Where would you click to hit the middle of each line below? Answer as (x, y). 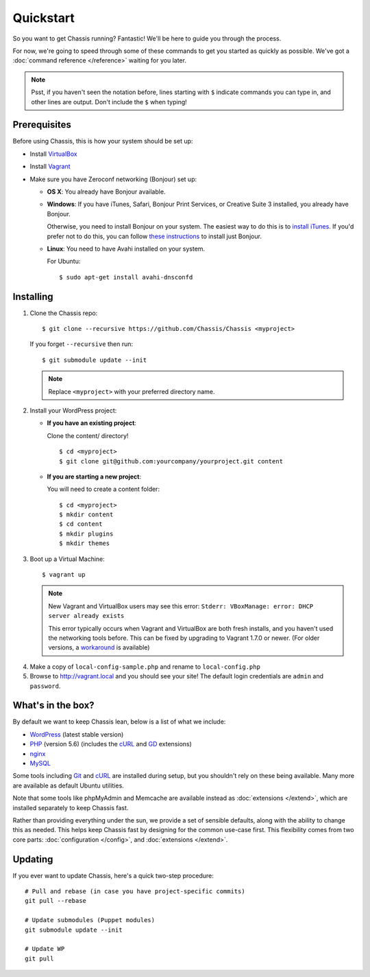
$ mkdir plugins (86, 533)
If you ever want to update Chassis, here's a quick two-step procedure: (113, 875)
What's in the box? (54, 705)
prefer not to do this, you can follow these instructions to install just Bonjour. (154, 236)
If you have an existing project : (92, 423)
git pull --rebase (56, 901)
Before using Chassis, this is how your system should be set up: (103, 141)
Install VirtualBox (54, 154)
